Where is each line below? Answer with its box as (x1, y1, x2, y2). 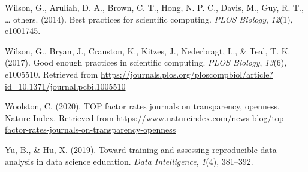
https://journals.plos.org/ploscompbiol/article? (101, 67, 273, 80)
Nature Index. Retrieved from (5, 111, 114, 124)
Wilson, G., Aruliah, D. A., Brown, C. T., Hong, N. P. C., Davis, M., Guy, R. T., (5, 1, 304, 13)
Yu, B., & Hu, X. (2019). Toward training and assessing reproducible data (5, 143, 277, 155)
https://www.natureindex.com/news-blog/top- (116, 111, 287, 124)
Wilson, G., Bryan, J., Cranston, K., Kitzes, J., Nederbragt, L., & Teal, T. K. (5, 44, 291, 57)
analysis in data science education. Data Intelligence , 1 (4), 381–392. (5, 155, 253, 167)
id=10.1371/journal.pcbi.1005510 (5, 79, 126, 92)
